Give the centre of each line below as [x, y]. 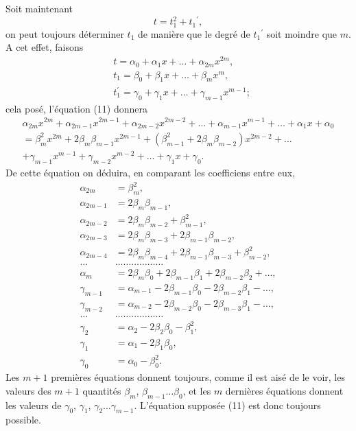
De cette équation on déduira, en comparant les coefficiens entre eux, [150, 172]
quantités [102, 390]
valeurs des [28, 390]
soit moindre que [302, 33]
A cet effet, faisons [45, 47]
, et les [197, 390]
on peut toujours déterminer [65, 33]
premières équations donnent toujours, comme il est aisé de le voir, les [198, 377]
